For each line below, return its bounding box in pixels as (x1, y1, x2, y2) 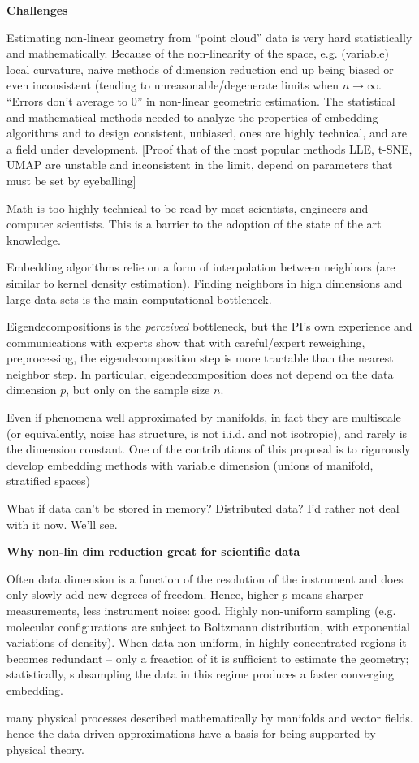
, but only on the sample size (66, 381, 210, 398)
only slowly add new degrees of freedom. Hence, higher (6, 586, 279, 603)
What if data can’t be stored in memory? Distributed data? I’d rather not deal (6, 500, 400, 517)
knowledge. (6, 231, 61, 248)
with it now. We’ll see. (6, 515, 118, 532)
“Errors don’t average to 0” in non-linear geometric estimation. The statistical (6, 92, 395, 109)
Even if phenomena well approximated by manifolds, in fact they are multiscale (6, 409, 401, 426)
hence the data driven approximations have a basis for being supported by (6, 725, 376, 742)
